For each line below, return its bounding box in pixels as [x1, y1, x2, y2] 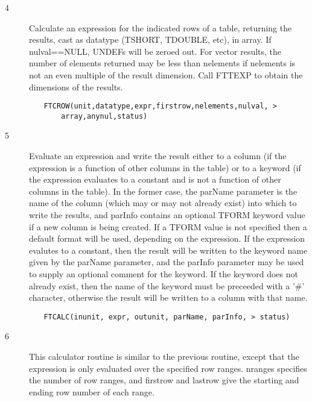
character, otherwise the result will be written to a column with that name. [29, 291, 308, 304]
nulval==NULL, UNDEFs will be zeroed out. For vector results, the [29, 45, 282, 57]
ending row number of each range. [29, 385, 154, 398]
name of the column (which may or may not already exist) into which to [29, 196, 297, 209]
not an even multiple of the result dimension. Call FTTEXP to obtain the [29, 68, 303, 81]
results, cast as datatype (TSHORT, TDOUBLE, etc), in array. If [29, 33, 272, 46]
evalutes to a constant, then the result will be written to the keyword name [29, 243, 308, 256]
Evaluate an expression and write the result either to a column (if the [29, 149, 287, 162]
